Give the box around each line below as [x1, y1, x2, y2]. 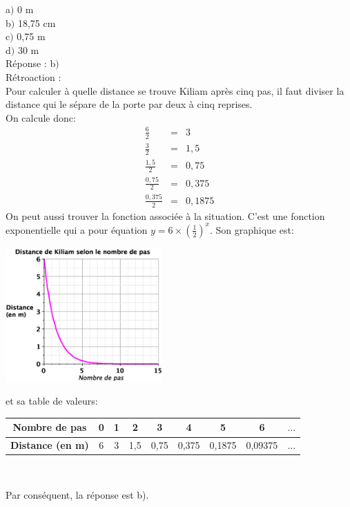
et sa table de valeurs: [6, 394, 98, 408]
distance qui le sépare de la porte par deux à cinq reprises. [6, 97, 253, 111]
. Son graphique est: [209, 222, 294, 237]
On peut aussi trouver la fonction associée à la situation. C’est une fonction [6, 208, 325, 223]
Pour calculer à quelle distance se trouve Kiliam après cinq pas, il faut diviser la [6, 83, 344, 98]
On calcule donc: [6, 110, 76, 125]
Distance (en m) [10, 438, 89, 452]
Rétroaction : [6, 69, 61, 84]
